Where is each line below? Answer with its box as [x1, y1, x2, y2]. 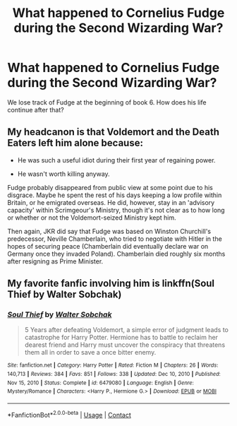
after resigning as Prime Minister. [7, 256, 104, 266]
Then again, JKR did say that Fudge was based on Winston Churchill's [7, 227, 212, 235]
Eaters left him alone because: [7, 137, 143, 149]
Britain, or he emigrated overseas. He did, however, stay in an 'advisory [7, 198, 215, 206]
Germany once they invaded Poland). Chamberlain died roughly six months [7, 249, 226, 258]
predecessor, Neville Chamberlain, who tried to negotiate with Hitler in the [7, 235, 222, 243]
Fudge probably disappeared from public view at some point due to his [7, 183, 213, 191]
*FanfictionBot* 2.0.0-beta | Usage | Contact [7, 410, 132, 419]
